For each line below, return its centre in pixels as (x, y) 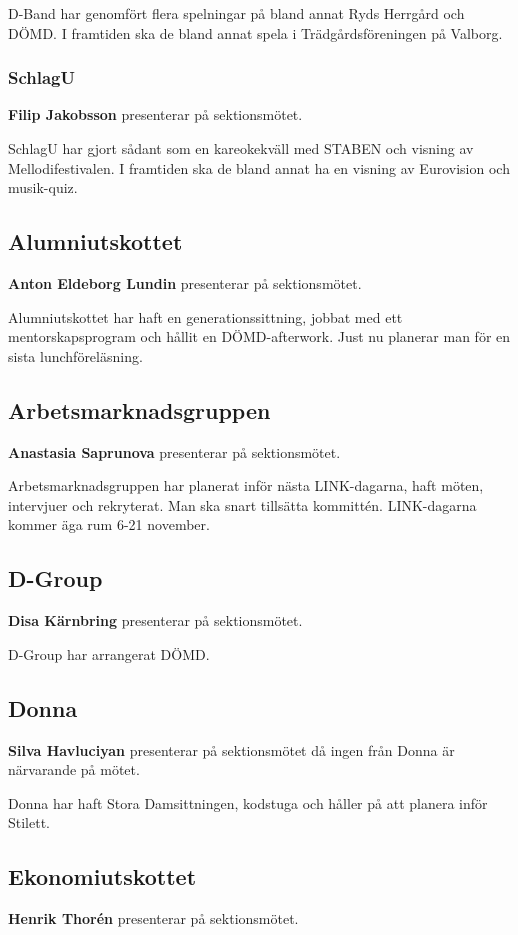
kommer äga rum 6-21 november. (109, 524)
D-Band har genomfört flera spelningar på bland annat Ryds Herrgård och (236, 13)
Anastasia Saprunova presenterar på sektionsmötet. (174, 451)
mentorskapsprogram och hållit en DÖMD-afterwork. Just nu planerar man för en (259, 336)
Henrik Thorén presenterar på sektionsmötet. (153, 918)
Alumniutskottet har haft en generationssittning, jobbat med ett (205, 316)
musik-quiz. (43, 187)
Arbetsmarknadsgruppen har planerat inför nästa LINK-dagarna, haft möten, (246, 485)
